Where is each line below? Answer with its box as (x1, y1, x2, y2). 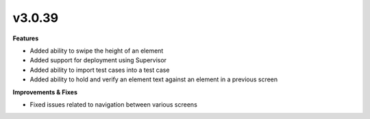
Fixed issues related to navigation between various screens (29, 100, 198, 109)
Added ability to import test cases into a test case (29, 66, 170, 74)
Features (12, 34, 39, 42)
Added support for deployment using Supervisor (29, 56, 167, 64)
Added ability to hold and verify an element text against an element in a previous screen (29, 75, 278, 83)
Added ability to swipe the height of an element (29, 47, 164, 55)
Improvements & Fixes (12, 88, 78, 96)
